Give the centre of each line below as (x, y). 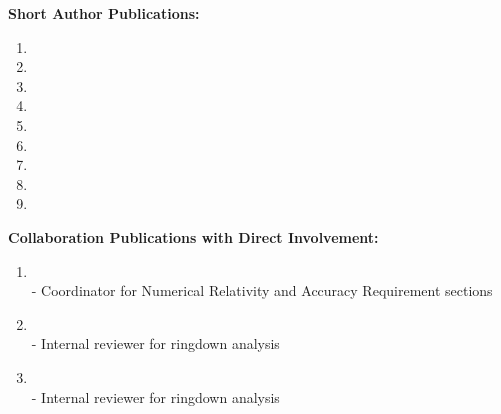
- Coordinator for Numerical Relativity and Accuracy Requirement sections (262, 290)
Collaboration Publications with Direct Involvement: (193, 236)
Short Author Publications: (104, 13)
